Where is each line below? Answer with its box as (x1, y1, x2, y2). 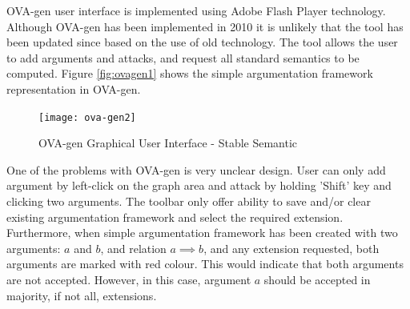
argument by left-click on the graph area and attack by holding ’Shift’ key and (6, 177, 392, 194)
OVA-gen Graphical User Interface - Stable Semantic (38, 134, 298, 151)
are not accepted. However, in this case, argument (6, 271, 251, 287)
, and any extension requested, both (203, 239, 380, 256)
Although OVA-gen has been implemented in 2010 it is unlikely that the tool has (6, 18, 404, 34)
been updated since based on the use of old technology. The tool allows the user (6, 34, 398, 50)
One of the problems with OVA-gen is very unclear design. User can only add (6, 161, 386, 178)
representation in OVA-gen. (6, 80, 141, 97)
